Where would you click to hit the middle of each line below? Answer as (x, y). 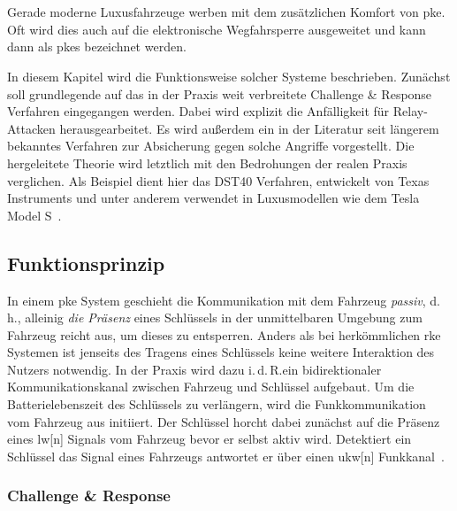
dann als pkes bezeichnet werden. (97, 46)
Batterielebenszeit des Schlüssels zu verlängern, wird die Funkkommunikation (217, 404)
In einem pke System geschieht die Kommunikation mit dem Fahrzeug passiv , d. (224, 300)
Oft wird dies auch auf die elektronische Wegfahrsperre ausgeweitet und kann (217, 29)
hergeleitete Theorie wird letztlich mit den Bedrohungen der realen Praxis (207, 163)
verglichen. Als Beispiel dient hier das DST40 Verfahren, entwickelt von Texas (218, 180)
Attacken (31, 128)
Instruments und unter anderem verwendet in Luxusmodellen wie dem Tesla (213, 198)
